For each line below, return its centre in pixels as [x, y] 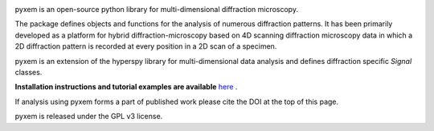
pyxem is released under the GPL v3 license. [89, 117]
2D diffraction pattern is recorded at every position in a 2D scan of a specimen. [146, 46]
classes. [29, 72]
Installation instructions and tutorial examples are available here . [126, 87]
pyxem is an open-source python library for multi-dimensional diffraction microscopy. [157, 9]
